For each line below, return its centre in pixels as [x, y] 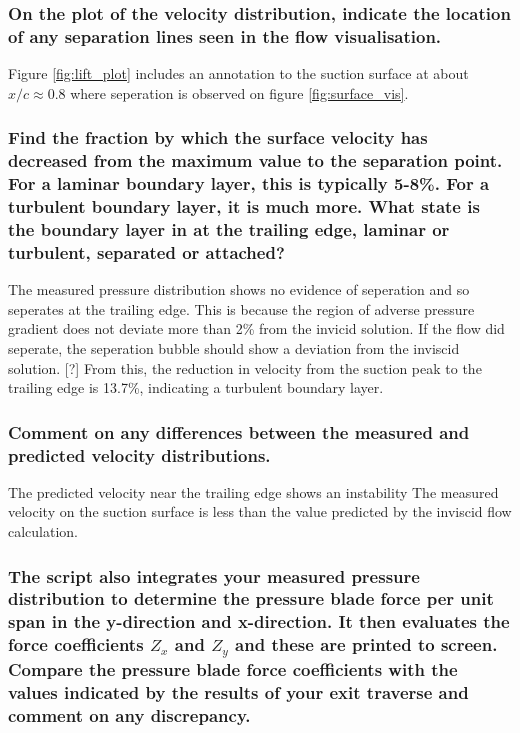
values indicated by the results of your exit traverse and [238, 692]
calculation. [43, 531]
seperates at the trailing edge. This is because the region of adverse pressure [241, 308]
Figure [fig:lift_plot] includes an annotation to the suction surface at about [238, 73]
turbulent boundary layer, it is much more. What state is [244, 206]
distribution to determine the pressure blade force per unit [251, 598]
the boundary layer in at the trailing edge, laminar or [229, 228]
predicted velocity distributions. [139, 454]
